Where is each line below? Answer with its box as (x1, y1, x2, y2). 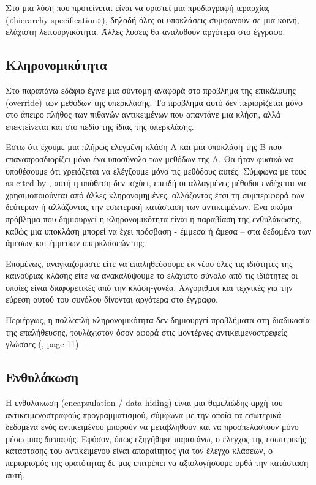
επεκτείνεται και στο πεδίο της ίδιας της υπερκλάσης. (6, 119, 194, 132)
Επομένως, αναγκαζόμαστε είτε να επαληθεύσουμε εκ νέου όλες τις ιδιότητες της (6, 257, 293, 269)
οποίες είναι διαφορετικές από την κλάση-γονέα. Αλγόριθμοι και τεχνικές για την (6, 280, 293, 293)
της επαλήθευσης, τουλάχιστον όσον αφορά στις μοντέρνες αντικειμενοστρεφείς (6, 325, 287, 338)
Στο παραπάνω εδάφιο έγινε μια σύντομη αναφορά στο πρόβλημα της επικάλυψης (6, 83, 296, 96)
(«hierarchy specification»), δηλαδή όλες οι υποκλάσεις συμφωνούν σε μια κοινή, (6, 13, 299, 26)
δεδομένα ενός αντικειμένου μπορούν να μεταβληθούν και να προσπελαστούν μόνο (6, 420, 299, 433)
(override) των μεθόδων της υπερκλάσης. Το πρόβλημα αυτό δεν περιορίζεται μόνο (6, 96, 303, 108)
